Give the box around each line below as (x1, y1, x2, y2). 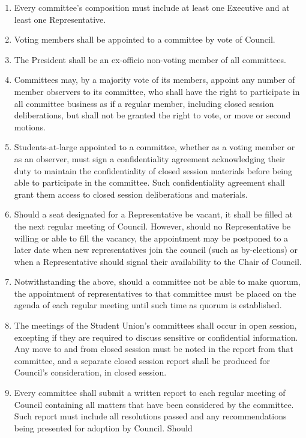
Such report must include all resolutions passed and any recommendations (14, 410, 287, 422)
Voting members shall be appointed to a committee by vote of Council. (14, 33, 275, 46)
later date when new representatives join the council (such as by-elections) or (14, 243, 298, 256)
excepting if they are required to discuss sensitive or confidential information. (14, 330, 298, 343)
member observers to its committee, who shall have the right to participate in (14, 85, 300, 97)
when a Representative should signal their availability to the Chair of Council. (14, 255, 302, 267)
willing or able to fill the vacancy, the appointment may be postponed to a (14, 231, 289, 244)
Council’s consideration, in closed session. (14, 366, 167, 379)
